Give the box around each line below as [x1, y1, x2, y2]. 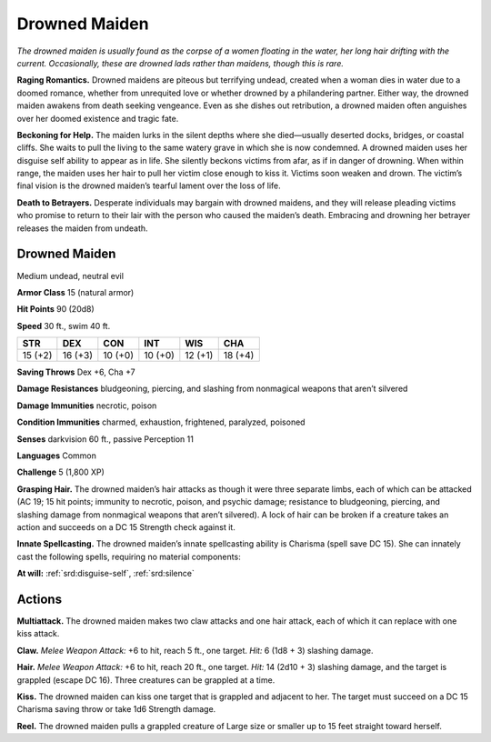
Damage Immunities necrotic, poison [16, 400, 157, 411]
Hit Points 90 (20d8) [16, 304, 95, 315]
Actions [16, 591, 63, 607]
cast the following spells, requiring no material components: [16, 551, 241, 562]
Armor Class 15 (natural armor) [16, 286, 135, 297]
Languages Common [16, 450, 97, 461]
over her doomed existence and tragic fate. [16, 113, 179, 124]
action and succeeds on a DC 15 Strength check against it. [16, 522, 235, 532]
